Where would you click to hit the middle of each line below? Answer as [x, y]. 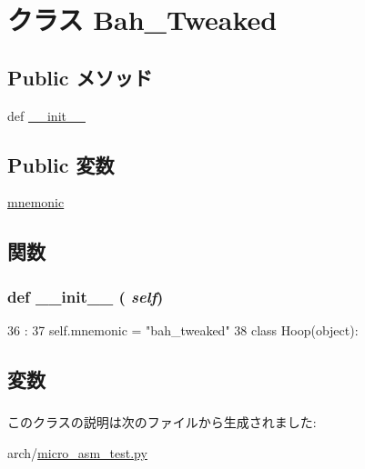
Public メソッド [80, 77]
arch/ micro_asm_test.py [77, 452]
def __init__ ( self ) [86, 296]
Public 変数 [61, 164]
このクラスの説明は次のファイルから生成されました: [162, 422]
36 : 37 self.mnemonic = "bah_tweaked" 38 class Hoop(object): [183, 329]
